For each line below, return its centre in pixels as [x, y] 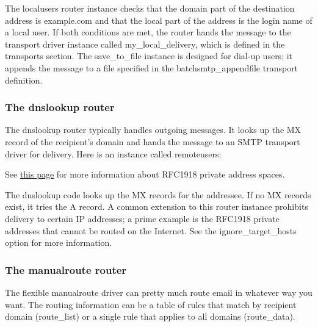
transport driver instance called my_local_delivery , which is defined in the [145, 44]
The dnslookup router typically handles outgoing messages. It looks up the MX [153, 130]
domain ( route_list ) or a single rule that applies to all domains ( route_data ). [150, 316]
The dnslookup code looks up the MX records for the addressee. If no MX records [158, 194]
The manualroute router [66, 269]
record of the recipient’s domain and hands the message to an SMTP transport [153, 141]
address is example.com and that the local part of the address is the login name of [159, 20]
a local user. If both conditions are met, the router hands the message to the [148, 32]
